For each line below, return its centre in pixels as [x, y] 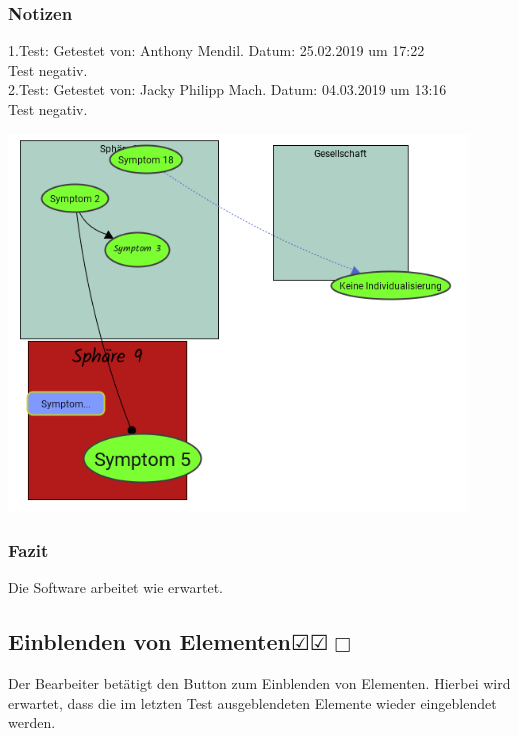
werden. [32, 722]
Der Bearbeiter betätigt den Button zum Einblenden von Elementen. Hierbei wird [259, 683]
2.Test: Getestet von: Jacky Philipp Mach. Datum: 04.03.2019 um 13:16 [227, 89]
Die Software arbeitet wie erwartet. [115, 587]
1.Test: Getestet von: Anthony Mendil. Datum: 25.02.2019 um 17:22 [216, 50]
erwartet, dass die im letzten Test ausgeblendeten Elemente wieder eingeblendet [252, 702]
